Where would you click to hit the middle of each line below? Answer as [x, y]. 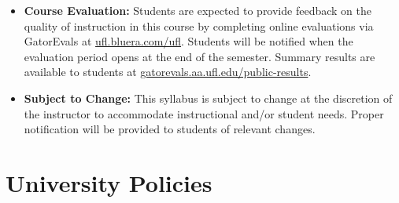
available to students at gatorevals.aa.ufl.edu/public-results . [168, 72]
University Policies [109, 182]
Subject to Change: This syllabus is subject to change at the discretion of [208, 98]
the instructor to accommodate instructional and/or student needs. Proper [204, 113]
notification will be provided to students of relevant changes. [170, 129]
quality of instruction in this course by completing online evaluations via [199, 25]
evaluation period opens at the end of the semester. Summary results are [199, 56]
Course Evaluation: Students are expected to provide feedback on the [198, 10]
